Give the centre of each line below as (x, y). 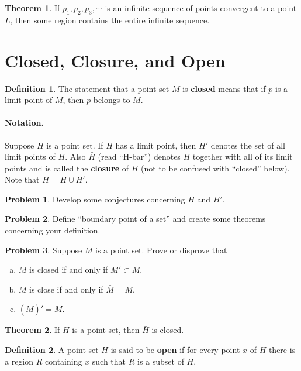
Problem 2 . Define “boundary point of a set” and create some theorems (135, 219)
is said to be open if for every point (175, 350)
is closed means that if (224, 88)
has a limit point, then (156, 145)
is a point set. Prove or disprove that (161, 250)
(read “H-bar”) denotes (139, 157)
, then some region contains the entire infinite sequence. (110, 20)
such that (109, 361)
